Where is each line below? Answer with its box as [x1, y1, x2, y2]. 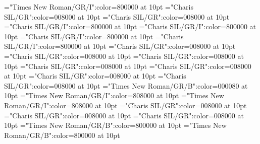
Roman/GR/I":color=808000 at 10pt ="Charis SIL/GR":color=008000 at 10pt [4, 100, 247, 110]
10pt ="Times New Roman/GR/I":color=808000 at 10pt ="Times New [4, 90, 224, 101]
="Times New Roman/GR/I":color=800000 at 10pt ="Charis [4, 2, 193, 12]
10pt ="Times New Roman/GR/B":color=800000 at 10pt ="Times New [4, 120, 227, 130]
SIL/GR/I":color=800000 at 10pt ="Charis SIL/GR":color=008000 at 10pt [4, 41, 236, 51]
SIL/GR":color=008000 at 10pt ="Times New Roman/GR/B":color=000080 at [4, 80, 248, 91]
